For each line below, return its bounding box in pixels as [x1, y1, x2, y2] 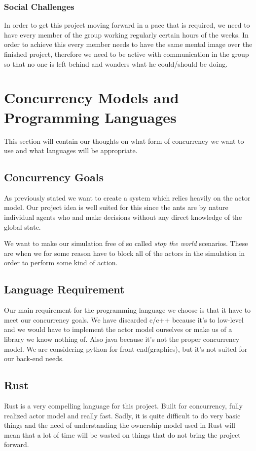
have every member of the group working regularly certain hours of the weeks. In [4, 29, 249, 40]
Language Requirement [4, 282, 125, 297]
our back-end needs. [4, 353, 64, 364]
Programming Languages [4, 107, 177, 127]
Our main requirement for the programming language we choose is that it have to [4, 305, 251, 315]
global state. [4, 221, 41, 232]
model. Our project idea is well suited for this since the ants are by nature [4, 202, 228, 212]
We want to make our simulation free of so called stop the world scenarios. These [4, 238, 248, 248]
